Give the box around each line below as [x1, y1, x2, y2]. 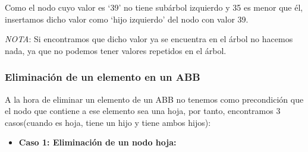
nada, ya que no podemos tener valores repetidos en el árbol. [5, 44, 227, 56]
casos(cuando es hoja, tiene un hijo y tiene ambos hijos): [5, 116, 211, 128]
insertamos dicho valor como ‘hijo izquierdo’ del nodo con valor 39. [5, 12, 249, 25]
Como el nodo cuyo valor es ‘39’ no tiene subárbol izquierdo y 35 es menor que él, [5, 1, 303, 13]
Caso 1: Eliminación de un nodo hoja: [18, 136, 177, 148]
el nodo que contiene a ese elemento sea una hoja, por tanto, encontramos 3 [5, 104, 281, 117]
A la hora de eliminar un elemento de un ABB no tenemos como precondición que [5, 93, 304, 105]
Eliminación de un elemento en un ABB [5, 69, 200, 84]
